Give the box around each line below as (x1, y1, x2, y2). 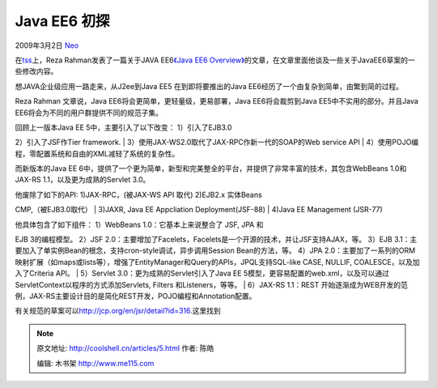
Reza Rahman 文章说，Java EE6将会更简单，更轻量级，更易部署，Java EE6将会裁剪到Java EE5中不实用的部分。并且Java (15, 96, 418, 106)
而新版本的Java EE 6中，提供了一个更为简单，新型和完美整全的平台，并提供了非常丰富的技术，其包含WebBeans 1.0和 (15, 164, 407, 173)
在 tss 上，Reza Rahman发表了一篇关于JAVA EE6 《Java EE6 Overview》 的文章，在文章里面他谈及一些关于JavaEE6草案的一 (15, 55, 416, 65)
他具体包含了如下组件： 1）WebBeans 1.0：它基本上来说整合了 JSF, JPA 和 (15, 220, 264, 229)
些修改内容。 (15, 66, 58, 76)
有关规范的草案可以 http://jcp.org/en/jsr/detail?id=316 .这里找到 (15, 306, 222, 316)
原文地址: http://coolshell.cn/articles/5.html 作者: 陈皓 (36, 343, 214, 353)
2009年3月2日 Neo (15, 41, 79, 50)
